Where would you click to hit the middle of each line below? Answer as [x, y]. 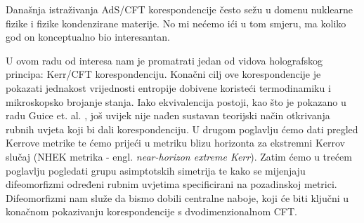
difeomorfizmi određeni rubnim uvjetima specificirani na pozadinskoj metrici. [171, 184]
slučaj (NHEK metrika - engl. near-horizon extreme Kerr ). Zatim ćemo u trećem [179, 156]
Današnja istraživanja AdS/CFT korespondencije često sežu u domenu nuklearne [180, 9]
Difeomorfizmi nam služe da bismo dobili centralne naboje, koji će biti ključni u [177, 197]
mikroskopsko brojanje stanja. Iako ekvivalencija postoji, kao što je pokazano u [176, 101]
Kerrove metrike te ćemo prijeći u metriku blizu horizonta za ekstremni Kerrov [175, 143]
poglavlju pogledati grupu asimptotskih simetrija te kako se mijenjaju [156, 170]
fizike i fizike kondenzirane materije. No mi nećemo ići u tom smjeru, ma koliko [176, 23]
